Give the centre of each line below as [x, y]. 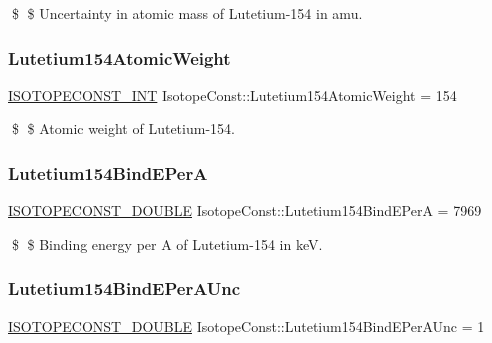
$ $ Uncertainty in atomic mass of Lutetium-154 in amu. [187, 13]
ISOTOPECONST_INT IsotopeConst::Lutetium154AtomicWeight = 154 [232, 94]
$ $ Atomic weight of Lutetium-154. [123, 128]
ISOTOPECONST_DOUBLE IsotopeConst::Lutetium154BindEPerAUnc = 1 [246, 325]
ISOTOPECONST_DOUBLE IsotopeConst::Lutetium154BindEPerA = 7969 [245, 210]
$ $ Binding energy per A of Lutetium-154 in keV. [167, 243]
